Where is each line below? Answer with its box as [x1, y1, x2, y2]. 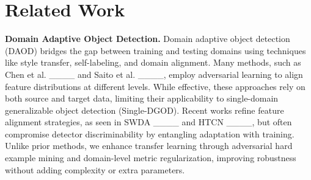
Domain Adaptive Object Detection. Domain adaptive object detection [5, 32, 290, 45]
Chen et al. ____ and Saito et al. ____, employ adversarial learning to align [5, 67, 303, 80]
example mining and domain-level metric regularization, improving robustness [5, 151, 296, 164]
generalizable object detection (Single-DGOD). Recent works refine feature [5, 103, 284, 116]
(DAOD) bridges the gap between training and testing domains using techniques [5, 44, 306, 57]
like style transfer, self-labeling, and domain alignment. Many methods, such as [5, 56, 301, 69]
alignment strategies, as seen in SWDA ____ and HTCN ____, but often [5, 116, 292, 128]
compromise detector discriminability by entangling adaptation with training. [5, 127, 295, 140]
